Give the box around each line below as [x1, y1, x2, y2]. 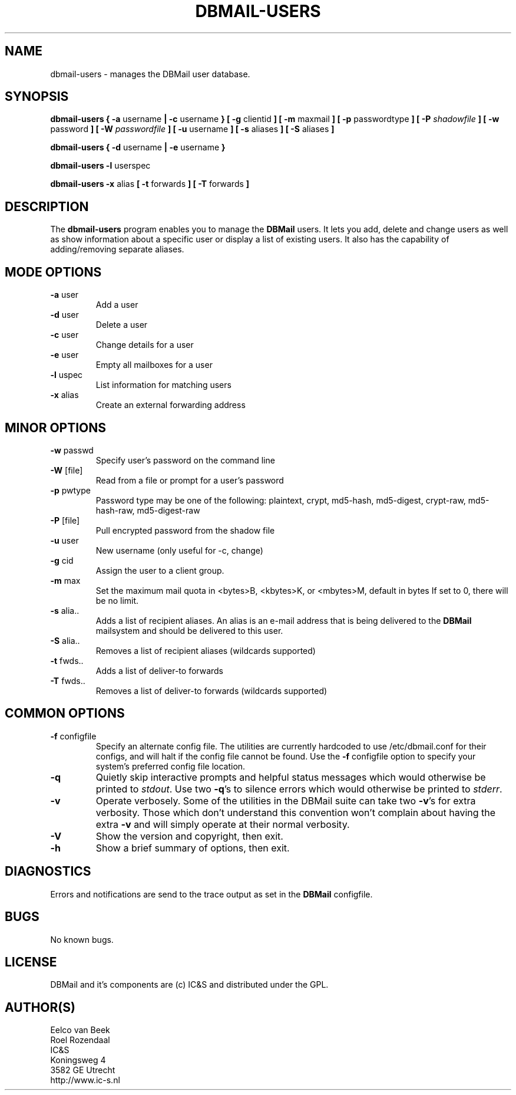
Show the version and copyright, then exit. [95, 830, 283, 842]
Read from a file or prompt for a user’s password [95, 475, 284, 485]
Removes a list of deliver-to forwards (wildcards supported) [95, 685, 328, 696]
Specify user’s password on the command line [95, 455, 275, 465]
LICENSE [5, 954, 57, 969]
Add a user [95, 300, 138, 310]
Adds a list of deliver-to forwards [95, 665, 224, 676]
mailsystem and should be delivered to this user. [95, 625, 283, 636]
